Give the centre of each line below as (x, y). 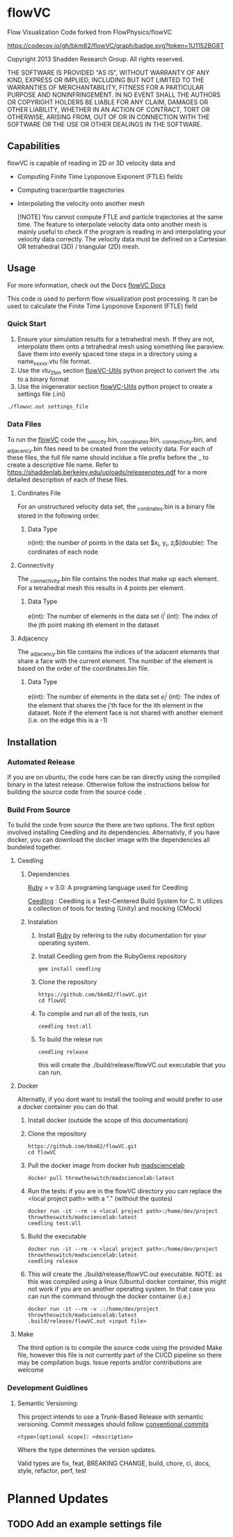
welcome (30, 1370)
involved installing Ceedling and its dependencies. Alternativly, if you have (114, 832)
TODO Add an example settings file (85, 1524)
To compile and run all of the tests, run (93, 1014)
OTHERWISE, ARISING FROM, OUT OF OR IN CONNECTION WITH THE (109, 117)
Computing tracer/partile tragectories (71, 190)
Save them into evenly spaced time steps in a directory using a (107, 353)
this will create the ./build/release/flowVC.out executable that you (132, 1065)
